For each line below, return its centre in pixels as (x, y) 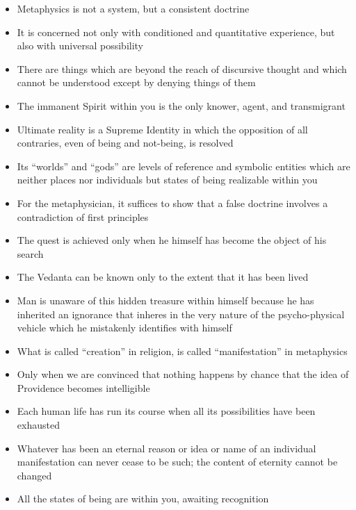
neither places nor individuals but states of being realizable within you (167, 180)
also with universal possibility (80, 46)
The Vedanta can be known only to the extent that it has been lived (163, 277)
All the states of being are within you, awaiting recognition (143, 499)
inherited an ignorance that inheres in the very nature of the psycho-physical (181, 314)
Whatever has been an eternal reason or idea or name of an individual (167, 448)
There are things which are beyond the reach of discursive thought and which (182, 68)
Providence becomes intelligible (83, 387)
